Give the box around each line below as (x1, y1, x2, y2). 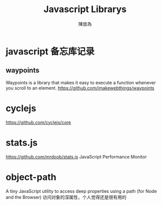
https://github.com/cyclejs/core (6, 119, 71, 125)
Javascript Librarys (43, 4, 127, 15)
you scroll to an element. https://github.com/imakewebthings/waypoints (6, 85, 155, 91)
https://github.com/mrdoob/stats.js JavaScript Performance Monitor (6, 153, 147, 160)
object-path (6, 171, 57, 183)
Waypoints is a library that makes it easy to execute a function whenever (6, 79, 156, 85)
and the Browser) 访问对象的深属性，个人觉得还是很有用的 (6, 194, 127, 200)
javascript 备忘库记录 (6, 45, 95, 57)
